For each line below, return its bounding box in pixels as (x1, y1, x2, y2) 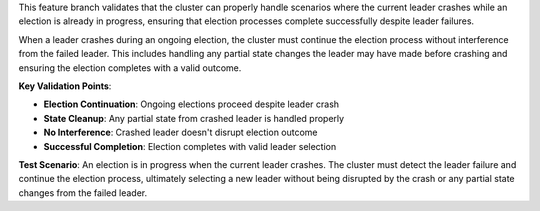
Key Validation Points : (18, 80, 112, 92)
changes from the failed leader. (18, 186, 148, 199)
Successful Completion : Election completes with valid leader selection (43, 140, 337, 152)
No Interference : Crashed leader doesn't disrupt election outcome (43, 126, 319, 139)
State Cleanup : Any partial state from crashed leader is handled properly (43, 112, 345, 124)
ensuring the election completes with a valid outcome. (18, 61, 242, 74)
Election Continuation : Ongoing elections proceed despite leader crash (43, 98, 340, 110)
